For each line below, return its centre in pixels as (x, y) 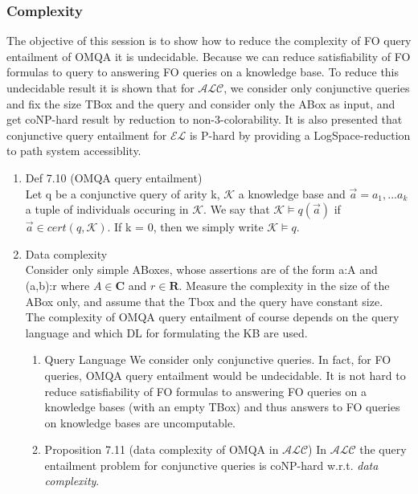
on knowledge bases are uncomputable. (140, 422)
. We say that (237, 209)
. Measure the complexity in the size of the (284, 285)
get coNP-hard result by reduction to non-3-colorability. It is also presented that (205, 119)
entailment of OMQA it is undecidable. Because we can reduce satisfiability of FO (209, 56)
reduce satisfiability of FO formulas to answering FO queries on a (205, 391)
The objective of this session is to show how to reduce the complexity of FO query (209, 41)
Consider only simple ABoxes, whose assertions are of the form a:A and (201, 269)
